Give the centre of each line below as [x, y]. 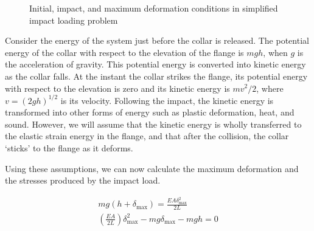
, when [275, 52]
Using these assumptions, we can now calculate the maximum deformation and [152, 168]
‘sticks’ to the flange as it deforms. [69, 148]
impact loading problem [74, 20]
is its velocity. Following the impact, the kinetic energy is [167, 100]
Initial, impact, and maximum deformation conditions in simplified [154, 8]
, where [270, 88]
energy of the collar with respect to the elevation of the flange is [124, 52]
